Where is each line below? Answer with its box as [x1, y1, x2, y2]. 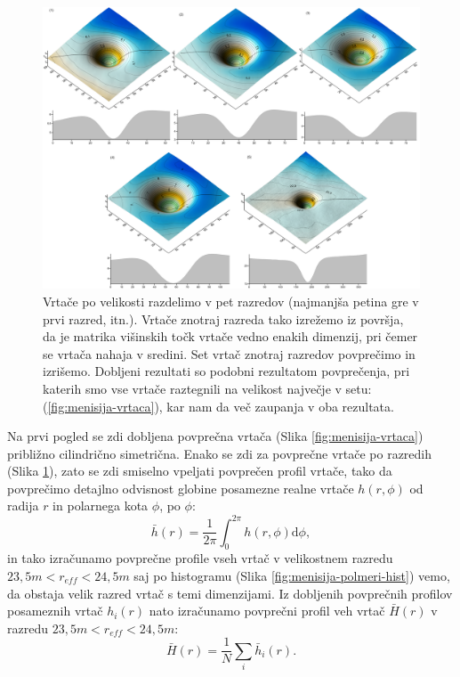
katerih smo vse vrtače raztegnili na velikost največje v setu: [43, 379, 372, 397]
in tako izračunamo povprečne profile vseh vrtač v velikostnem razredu [7, 549, 393, 567]
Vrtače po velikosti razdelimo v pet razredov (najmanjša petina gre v [43, 291, 419, 310]
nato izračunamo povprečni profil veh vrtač [149, 601, 385, 620]
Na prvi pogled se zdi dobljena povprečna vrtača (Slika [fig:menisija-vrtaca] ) [7, 427, 424, 445]
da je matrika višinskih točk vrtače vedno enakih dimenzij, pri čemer [43, 327, 418, 346]
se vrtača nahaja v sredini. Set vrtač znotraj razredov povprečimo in [43, 344, 416, 363]
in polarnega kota [52, 496, 149, 515]
